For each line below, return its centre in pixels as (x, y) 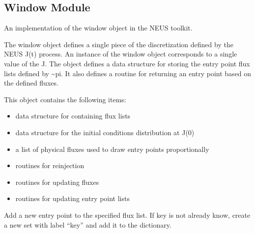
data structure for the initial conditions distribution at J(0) (105, 132)
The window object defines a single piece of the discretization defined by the (119, 44)
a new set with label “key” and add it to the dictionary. (88, 224)
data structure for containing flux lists (73, 116)
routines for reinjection (50, 165)
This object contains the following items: (65, 99)
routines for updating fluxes (57, 182)
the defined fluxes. (31, 83)
